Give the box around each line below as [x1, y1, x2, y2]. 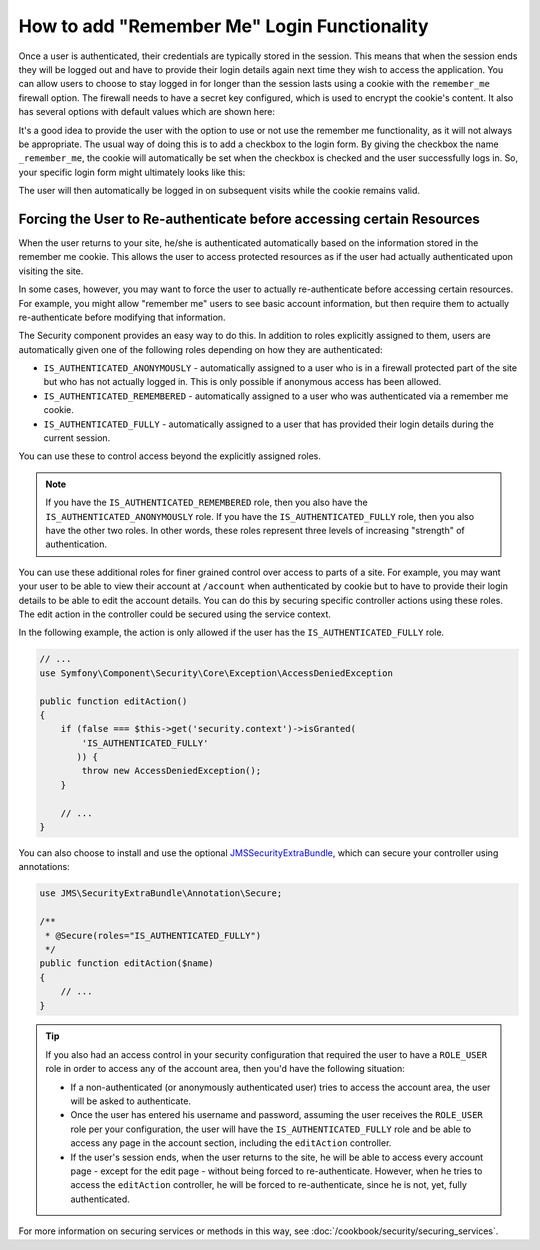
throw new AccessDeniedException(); [81, 765, 262, 777]
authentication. [45, 538, 108, 550]
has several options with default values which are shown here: [18, 106, 275, 118]
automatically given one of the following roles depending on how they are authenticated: [18, 343, 384, 355]
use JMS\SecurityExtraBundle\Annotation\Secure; [39, 888, 283, 899]
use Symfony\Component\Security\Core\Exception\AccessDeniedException [39, 667, 394, 679]
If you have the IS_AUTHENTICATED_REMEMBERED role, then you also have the [45, 496, 369, 509]
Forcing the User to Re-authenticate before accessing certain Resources [18, 210, 480, 227]
